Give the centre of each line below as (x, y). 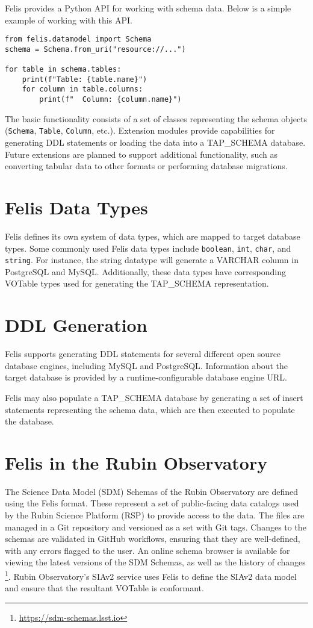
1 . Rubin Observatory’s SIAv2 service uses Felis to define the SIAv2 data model (151, 575)
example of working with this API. (69, 20)
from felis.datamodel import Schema (78, 39)
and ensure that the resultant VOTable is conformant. (104, 588)
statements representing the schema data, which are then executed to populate (150, 409)
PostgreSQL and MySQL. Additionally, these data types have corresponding (145, 271)
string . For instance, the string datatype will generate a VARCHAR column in (152, 260)
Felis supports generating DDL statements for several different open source (143, 354)
